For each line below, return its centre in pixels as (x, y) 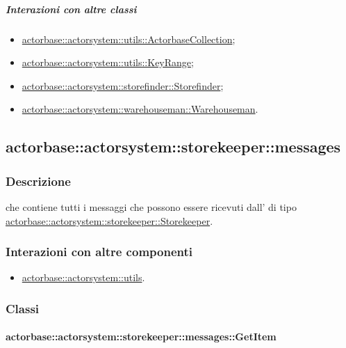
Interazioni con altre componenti (99, 252)
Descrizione (38, 181)
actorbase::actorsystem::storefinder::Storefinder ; (123, 85)
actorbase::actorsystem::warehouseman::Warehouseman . (140, 109)
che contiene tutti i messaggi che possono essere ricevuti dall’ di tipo (151, 206)
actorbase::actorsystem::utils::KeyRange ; (108, 62)
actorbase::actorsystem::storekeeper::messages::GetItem (141, 337)
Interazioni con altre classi (71, 9)
